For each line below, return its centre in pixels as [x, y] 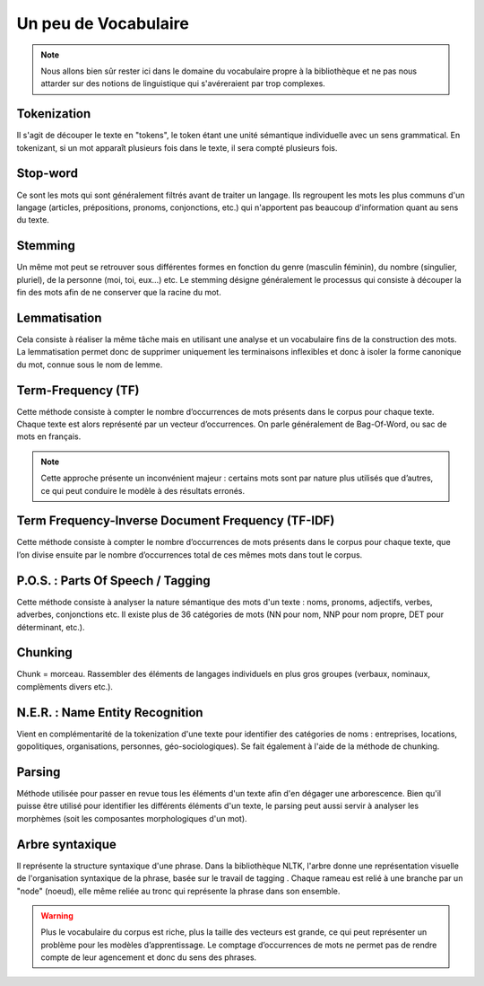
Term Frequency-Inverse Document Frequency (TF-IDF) [176, 521]
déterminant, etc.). [51, 627]
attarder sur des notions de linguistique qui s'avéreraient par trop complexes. [183, 84]
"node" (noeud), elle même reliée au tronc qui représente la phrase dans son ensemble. [178, 891]
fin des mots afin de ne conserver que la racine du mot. [119, 292]
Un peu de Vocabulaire [103, 23]
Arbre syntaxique [66, 844]
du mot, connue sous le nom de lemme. [90, 365]
